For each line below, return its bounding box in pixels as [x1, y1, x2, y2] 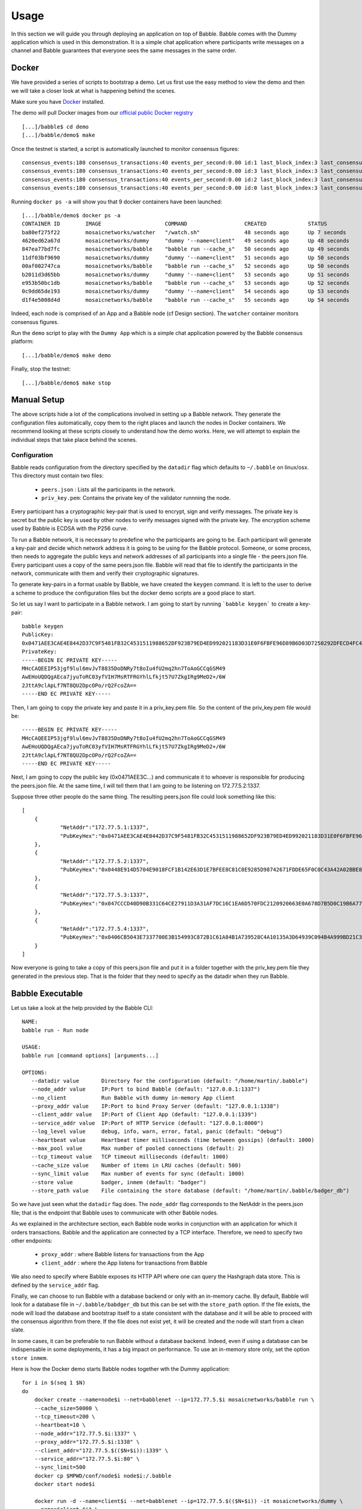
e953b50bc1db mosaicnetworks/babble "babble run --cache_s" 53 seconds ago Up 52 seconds [22, 279, 350, 287]
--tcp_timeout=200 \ [34, 1413, 95, 1420]
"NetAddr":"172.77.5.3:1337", [60, 892, 150, 899]
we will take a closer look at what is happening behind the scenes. [11, 87, 176, 94]
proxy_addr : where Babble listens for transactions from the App [41, 1251, 205, 1258]
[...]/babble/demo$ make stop [22, 379, 112, 386]
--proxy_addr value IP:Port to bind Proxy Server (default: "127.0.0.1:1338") [31, 1103, 280, 1110]
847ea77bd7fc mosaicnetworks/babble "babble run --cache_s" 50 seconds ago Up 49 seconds [22, 246, 350, 253]
